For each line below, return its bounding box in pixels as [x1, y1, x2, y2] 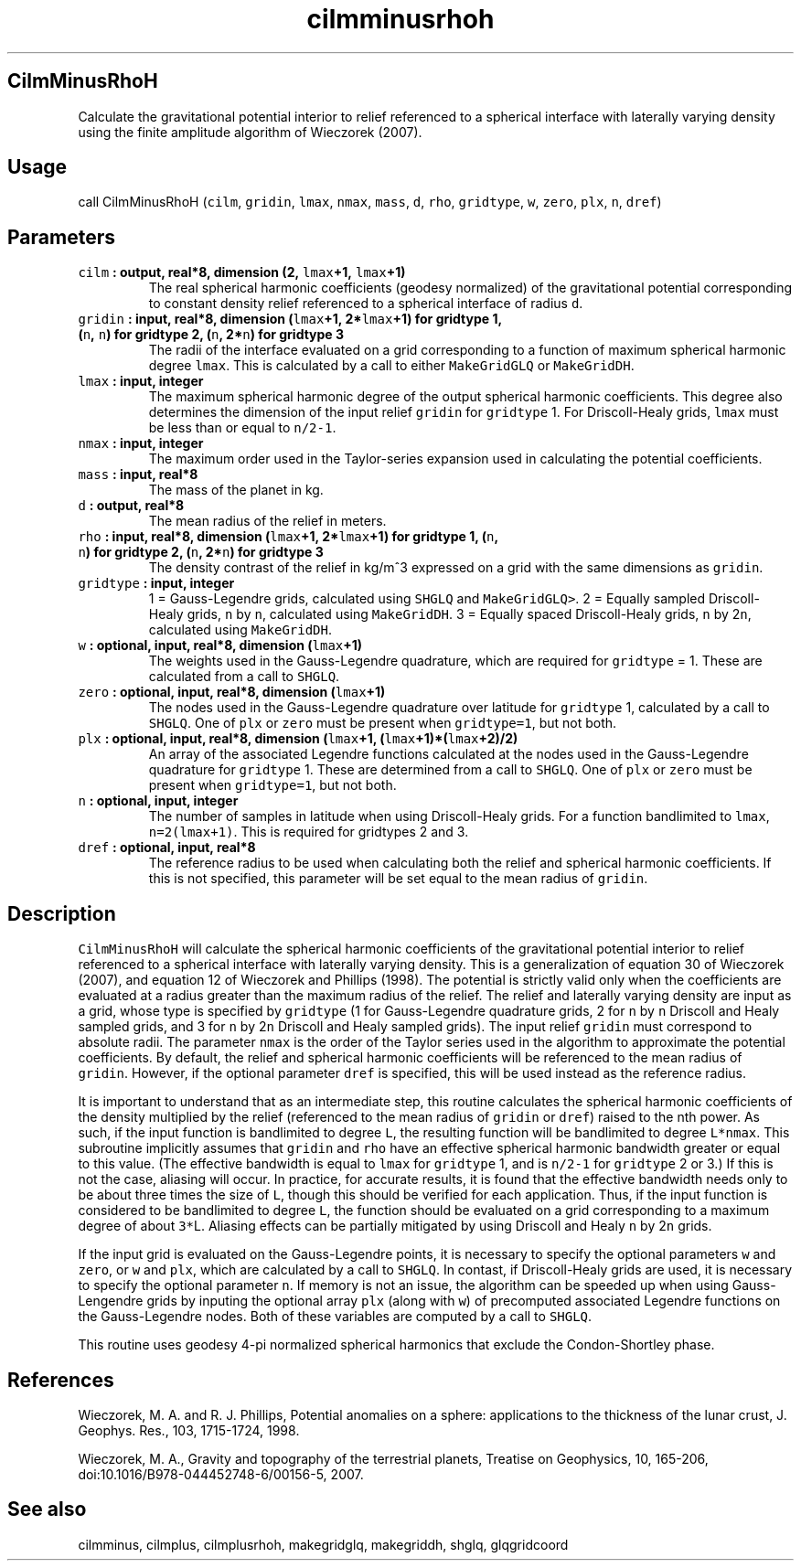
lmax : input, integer [78, 373, 204, 389]
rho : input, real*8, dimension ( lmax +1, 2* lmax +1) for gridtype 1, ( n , [78, 528, 499, 545]
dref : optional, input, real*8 [78, 839, 256, 856]
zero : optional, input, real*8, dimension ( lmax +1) [78, 684, 386, 700]
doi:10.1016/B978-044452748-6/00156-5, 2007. [78, 1466, 364, 1482]
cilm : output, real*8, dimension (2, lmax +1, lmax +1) [78, 264, 406, 281]
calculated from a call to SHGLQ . [148, 668, 340, 685]
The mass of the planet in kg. [148, 482, 324, 498]
